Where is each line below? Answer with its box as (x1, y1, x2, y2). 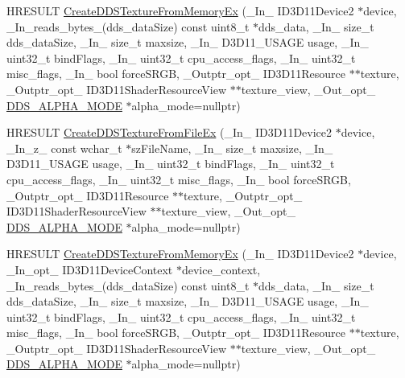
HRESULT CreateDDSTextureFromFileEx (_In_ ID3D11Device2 (6, 124, 333, 141)
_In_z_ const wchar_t (6, 139, 122, 156)
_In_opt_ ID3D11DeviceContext (6, 261, 173, 277)
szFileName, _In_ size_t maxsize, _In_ (131, 139, 333, 156)
